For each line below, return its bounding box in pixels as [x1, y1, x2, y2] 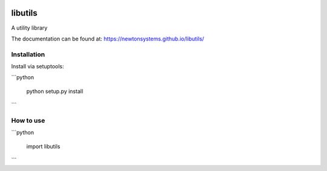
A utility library [11, 24, 48, 31]
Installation [11, 50, 45, 59]
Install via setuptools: [11, 63, 64, 70]
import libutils [26, 143, 61, 150]
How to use [11, 116, 45, 124]
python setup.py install [26, 88, 84, 95]
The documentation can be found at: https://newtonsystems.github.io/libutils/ [11, 35, 205, 42]
